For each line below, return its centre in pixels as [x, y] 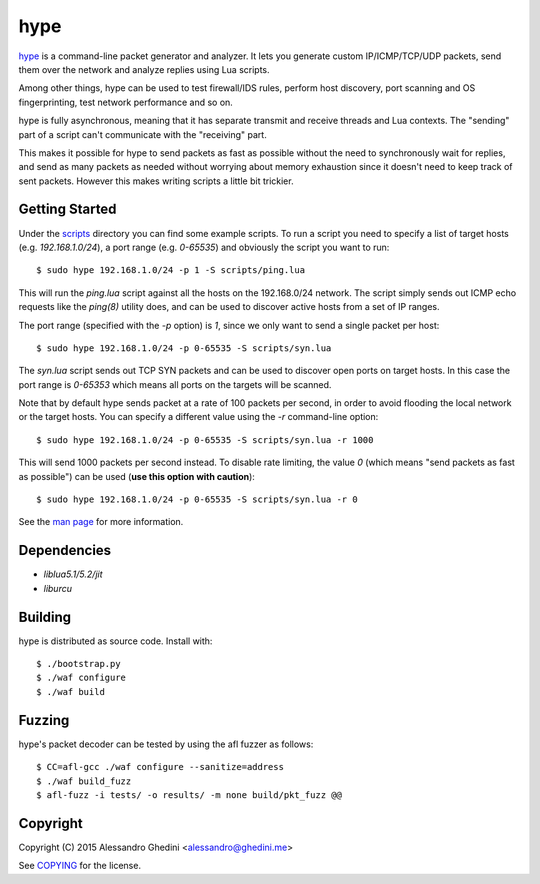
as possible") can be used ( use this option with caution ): [136, 476]
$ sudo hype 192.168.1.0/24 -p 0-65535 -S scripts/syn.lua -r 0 [197, 499]
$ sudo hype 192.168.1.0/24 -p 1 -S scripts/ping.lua [170, 270]
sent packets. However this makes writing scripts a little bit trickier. [156, 181]
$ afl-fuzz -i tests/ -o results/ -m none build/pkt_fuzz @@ [189, 794]
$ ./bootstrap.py [78, 664]
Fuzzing [44, 720]
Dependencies [65, 550]
